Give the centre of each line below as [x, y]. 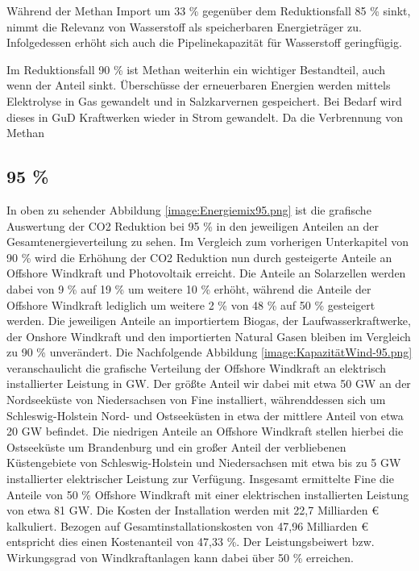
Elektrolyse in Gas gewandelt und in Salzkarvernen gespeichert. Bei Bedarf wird [204, 100]
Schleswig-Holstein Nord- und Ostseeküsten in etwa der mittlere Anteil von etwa [205, 415]
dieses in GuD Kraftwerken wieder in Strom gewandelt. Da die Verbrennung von [205, 117]
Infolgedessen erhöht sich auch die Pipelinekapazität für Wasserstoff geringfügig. [204, 42]
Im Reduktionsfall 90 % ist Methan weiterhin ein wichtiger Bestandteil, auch [196, 69]
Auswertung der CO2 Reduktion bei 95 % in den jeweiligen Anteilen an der [193, 225]
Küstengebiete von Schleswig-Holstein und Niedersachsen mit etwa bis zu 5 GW [204, 463]
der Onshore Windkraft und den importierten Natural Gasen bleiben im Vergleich [209, 336]
